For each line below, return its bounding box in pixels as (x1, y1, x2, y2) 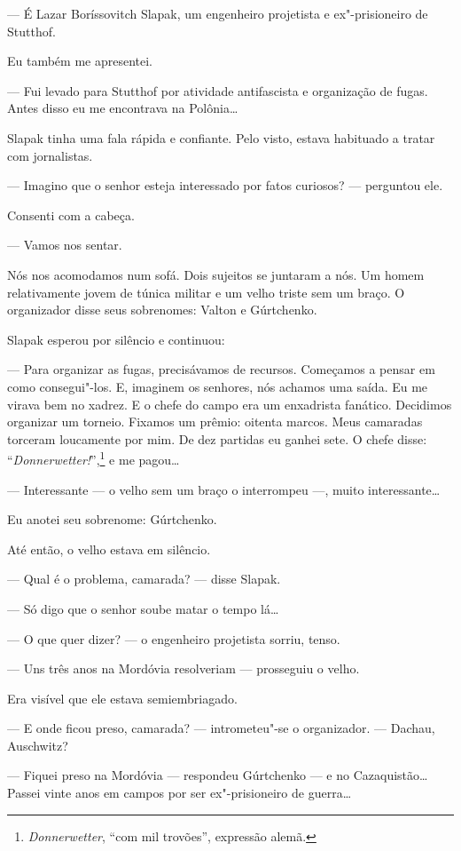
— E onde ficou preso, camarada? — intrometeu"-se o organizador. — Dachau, (7, 719, 435, 737)
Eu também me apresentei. (7, 52, 153, 70)
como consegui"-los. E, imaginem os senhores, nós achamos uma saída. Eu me (7, 377, 428, 395)
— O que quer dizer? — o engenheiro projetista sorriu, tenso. (7, 629, 340, 648)
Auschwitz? (7, 736, 68, 754)
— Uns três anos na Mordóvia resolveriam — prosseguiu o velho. (7, 659, 360, 678)
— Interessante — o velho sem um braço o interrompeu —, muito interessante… (7, 480, 441, 498)
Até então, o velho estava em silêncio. (7, 539, 211, 558)
